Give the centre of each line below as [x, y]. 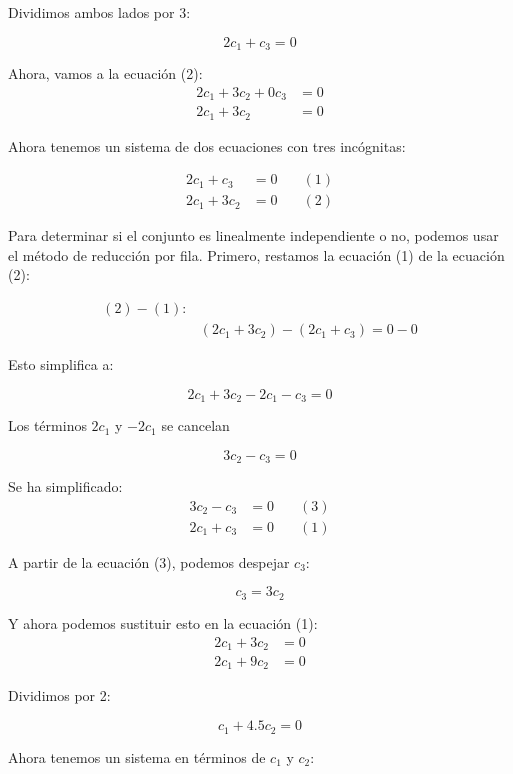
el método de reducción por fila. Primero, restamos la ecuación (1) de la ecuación [256, 254]
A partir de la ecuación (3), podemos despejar [149, 561]
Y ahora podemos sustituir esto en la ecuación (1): [163, 622]
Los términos [47, 425]
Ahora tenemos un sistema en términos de [137, 756]
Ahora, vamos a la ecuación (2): [105, 73]
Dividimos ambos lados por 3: [99, 12]
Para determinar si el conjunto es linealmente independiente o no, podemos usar [253, 235]
